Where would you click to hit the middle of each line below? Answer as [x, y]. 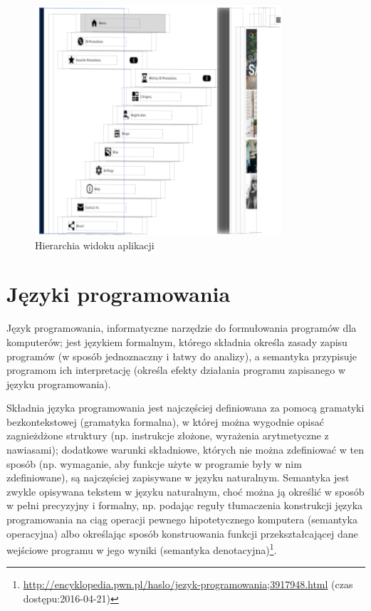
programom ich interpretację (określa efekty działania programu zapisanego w [176, 370]
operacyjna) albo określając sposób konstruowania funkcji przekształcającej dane [182, 533]
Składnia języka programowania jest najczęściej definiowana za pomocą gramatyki [185, 408]
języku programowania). [59, 383]
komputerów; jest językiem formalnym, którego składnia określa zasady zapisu [177, 341]
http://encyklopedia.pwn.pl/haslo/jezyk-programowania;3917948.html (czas [188, 584]
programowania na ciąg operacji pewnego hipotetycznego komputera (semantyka [182, 519]
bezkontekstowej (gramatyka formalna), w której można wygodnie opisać [165, 421]
